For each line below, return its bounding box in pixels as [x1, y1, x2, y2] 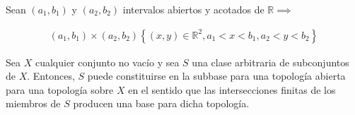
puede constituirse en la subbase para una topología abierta [87, 68, 346, 83]
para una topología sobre [6, 82, 114, 97]
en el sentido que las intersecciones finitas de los [128, 82, 336, 97]
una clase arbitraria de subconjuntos [192, 54, 349, 69]
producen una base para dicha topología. [73, 96, 250, 111]
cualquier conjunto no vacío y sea [35, 54, 180, 69]
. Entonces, [27, 68, 75, 83]
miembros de [6, 96, 61, 111]
